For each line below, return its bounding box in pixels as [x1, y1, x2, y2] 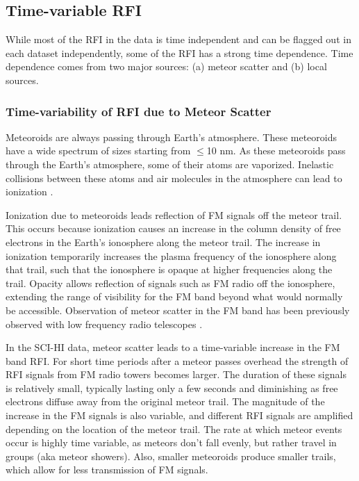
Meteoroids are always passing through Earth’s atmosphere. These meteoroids [6, 129, 337, 144]
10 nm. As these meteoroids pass [206, 143, 346, 158]
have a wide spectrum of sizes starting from [6, 143, 191, 158]
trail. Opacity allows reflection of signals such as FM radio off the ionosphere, [6, 275, 335, 290]
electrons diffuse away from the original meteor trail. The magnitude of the [6, 394, 325, 409]
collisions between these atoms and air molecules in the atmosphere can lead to [6, 170, 342, 185]
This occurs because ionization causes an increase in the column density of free [6, 221, 341, 236]
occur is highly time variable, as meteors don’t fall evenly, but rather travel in [6, 435, 337, 450]
